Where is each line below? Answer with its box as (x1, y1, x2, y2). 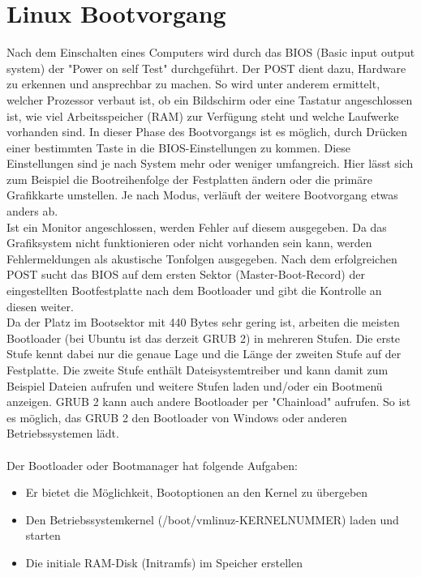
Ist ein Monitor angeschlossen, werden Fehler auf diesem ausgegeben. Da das (6, 218, 387, 235)
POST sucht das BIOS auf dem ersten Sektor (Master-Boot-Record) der (6, 266, 365, 283)
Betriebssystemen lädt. (6, 425, 119, 442)
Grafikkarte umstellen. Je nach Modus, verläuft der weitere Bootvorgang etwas (6, 186, 398, 203)
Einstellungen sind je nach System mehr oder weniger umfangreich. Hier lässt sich (6, 155, 414, 172)
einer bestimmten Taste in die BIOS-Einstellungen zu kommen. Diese (6, 139, 351, 156)
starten (25, 527, 61, 544)
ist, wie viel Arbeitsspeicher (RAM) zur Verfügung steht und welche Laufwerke (6, 107, 399, 124)
